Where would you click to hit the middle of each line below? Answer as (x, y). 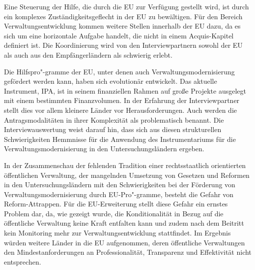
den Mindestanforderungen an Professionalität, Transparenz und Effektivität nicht (128, 252)
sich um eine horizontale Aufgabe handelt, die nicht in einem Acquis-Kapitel (119, 35)
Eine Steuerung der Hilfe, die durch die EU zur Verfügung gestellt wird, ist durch (127, 6)
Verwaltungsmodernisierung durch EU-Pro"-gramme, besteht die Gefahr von (119, 194)
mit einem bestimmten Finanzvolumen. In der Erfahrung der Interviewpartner (122, 100)
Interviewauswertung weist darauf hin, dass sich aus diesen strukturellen (113, 129)
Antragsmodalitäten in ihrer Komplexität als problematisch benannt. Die (114, 119)
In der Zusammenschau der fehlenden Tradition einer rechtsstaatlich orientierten (125, 165)
